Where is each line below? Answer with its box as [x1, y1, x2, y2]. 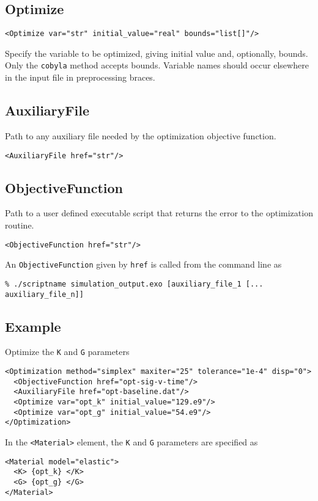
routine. [5, 218, 34, 231]
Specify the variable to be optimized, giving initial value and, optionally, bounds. [5, 46, 308, 59]
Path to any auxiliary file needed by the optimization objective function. [5, 129, 276, 142]
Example [5, 316, 61, 335]
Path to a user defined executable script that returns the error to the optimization [5, 207, 313, 219]
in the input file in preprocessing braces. [5, 71, 155, 84]
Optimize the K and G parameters [5, 345, 130, 358]
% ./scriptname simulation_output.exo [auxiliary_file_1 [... [5, 279, 264, 288]
